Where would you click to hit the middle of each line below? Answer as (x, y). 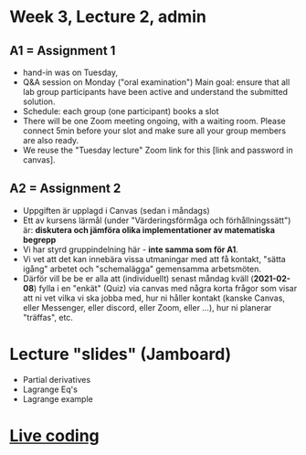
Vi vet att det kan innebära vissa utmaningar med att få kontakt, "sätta (154, 259)
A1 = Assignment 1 (63, 51)
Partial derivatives (57, 379)
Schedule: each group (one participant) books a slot (121, 111)
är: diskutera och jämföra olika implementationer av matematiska (149, 229)
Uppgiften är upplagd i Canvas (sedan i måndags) (116, 210)
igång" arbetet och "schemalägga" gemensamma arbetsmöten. (142, 269)
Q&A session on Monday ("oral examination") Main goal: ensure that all (156, 82)
